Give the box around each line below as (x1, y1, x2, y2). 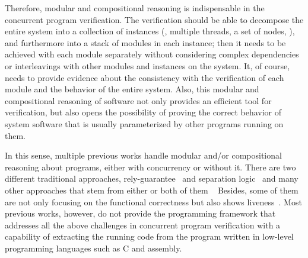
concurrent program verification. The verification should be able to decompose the (5, 13, 304, 25)
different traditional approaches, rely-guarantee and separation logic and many (5, 172, 299, 185)
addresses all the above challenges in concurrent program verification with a (5, 218, 281, 231)
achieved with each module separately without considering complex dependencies (5, 48, 299, 60)
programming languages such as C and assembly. (5, 241, 182, 254)
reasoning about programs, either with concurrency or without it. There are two (5, 160, 296, 173)
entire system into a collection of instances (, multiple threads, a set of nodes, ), (5, 25, 295, 37)
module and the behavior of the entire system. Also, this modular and (5, 83, 259, 95)
